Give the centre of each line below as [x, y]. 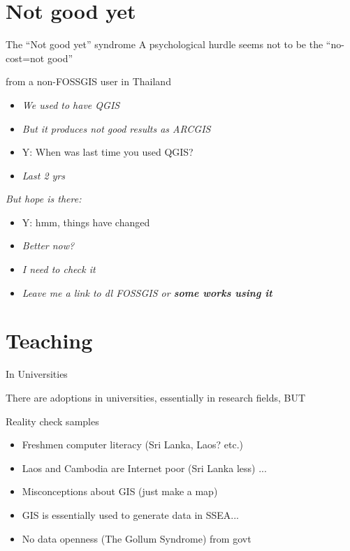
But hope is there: [44, 199]
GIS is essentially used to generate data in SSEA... [130, 514]
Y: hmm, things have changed [86, 222]
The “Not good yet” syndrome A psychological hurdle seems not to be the [165, 44]
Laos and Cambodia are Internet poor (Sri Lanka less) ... [144, 468]
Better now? [48, 245]
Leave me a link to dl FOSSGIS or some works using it [147, 292]
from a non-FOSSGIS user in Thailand [88, 81]
